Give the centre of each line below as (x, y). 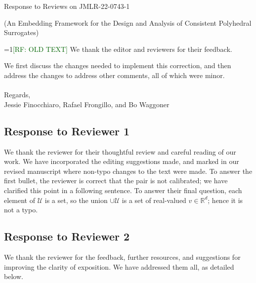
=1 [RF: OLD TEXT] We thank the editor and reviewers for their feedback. (118, 49)
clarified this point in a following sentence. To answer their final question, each (123, 190)
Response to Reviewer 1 (67, 131)
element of (20, 200)
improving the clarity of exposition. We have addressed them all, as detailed (119, 266)
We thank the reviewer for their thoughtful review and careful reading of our (120, 151)
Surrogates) (21, 32)
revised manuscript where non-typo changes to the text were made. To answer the (128, 171)
